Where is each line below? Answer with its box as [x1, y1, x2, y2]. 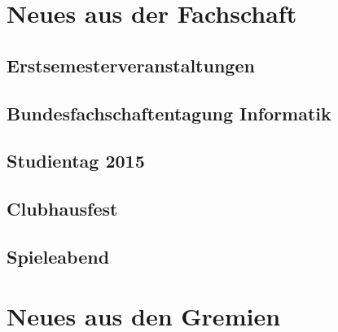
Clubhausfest [7, 196, 118, 221]
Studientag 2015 [7, 148, 145, 173]
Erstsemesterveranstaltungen [7, 52, 255, 77]
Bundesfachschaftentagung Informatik [7, 100, 331, 125]
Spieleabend [7, 243, 110, 269]
